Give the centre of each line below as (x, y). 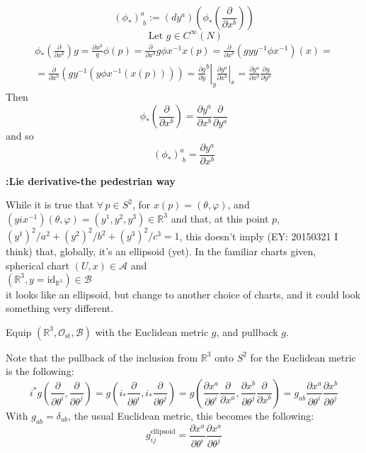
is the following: (40, 371)
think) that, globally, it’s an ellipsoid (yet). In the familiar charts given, (161, 251)
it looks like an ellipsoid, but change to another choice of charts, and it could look (183, 294)
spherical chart (38, 265)
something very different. (60, 308)
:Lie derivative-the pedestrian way (91, 180)
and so (20, 136)
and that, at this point (220, 218)
